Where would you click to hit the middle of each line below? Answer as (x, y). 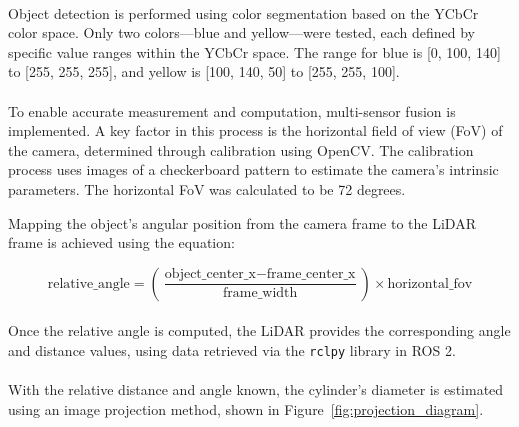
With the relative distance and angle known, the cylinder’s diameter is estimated (256, 389)
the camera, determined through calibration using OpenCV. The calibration (241, 149)
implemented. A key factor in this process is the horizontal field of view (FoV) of (255, 130)
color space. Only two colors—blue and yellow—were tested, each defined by (241, 32)
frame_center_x (311, 274)
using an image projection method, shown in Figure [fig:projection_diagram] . (246, 408)
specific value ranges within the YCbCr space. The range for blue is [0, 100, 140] (254, 51)
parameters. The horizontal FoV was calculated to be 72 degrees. (207, 188)
